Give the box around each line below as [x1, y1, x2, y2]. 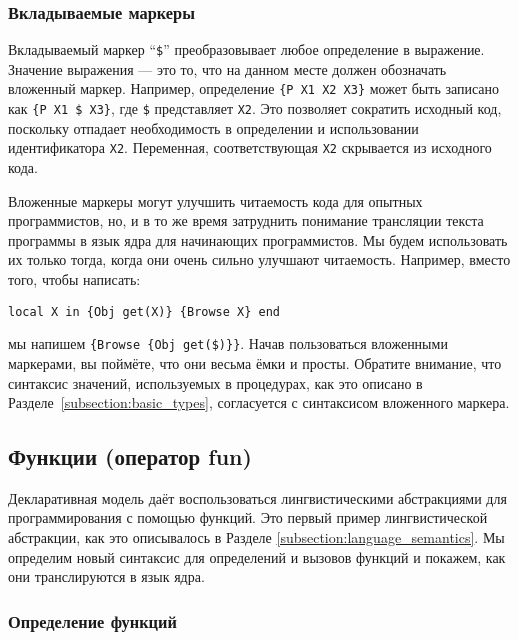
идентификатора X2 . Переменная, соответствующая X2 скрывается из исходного [8, 137, 492, 158]
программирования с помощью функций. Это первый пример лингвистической [8, 507, 488, 528]
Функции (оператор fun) [8, 441, 252, 472]
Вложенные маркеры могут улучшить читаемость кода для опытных [8, 190, 423, 211]
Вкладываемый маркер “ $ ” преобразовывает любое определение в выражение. [8, 39, 485, 60]
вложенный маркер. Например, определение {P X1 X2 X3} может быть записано [8, 78, 500, 99]
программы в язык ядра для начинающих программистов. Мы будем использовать [8, 229, 508, 250]
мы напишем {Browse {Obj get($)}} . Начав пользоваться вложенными [8, 333, 448, 354]
